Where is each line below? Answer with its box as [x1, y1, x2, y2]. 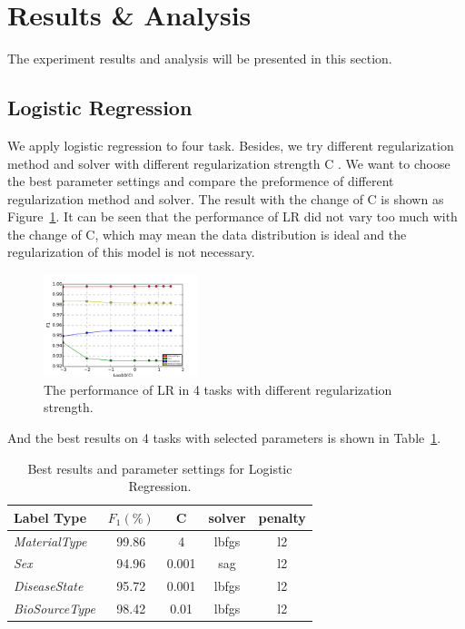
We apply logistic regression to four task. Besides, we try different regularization [7, 135, 454, 154]
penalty [258, 507, 306, 526]
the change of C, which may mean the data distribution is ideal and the [7, 224, 407, 243]
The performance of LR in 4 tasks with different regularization [44, 379, 392, 398]
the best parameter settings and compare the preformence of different [7, 172, 394, 191]
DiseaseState [14, 576, 84, 595]
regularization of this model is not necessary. [7, 242, 255, 261]
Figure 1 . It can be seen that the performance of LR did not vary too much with [7, 207, 458, 226]
